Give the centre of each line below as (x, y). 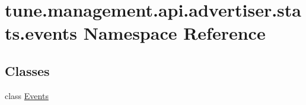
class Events (27, 95)
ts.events (41, 33)
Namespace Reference (174, 33)
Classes (27, 70)
